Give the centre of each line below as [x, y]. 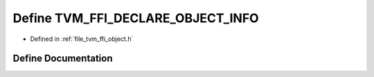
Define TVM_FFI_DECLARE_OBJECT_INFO [136, 18]
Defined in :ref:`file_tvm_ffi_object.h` [82, 39]
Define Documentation [63, 59]
